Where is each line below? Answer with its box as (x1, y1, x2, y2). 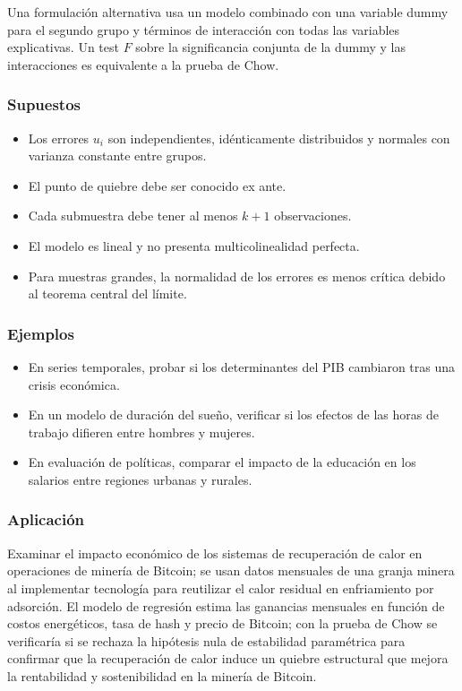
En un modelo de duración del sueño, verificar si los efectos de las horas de (28, 405, 439, 424)
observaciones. (274, 206, 352, 225)
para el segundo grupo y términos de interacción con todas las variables (7, 20, 400, 39)
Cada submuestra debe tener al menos (28, 206, 238, 225)
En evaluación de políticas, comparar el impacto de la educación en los (28, 453, 416, 471)
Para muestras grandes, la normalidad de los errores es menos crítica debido (28, 266, 446, 285)
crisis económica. (28, 375, 120, 393)
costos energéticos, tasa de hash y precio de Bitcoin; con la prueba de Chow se (7, 614, 438, 633)
